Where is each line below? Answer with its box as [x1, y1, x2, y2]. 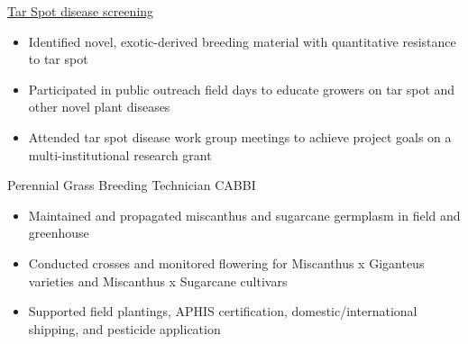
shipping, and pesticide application [28, 319, 221, 338]
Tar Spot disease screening [7, 2, 154, 20]
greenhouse [28, 223, 89, 242]
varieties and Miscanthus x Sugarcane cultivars [28, 271, 288, 290]
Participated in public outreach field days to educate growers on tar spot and [28, 79, 455, 98]
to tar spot [28, 50, 88, 68]
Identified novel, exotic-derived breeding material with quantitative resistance [28, 32, 456, 50]
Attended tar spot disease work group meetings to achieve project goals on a [28, 127, 452, 146]
